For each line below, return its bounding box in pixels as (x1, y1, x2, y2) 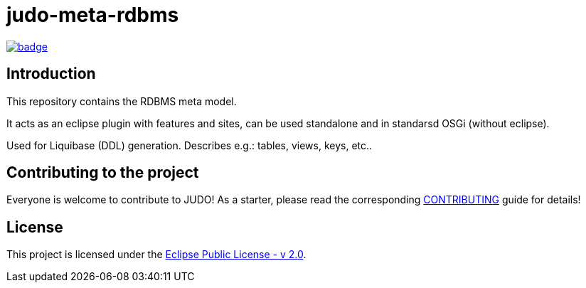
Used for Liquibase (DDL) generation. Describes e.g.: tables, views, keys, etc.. (6, 139, 373, 151)
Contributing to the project (6, 164, 199, 182)
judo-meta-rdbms (6, 3, 179, 27)
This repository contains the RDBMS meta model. (6, 95, 237, 107)
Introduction (6, 65, 96, 83)
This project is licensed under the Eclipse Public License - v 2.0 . (6, 248, 307, 261)
